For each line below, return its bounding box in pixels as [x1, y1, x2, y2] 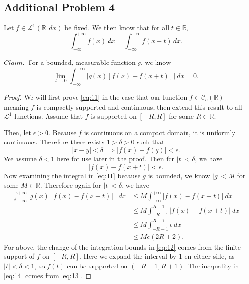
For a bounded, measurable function [28, 57, 136, 67]
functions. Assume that [14, 111, 83, 121]
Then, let [4, 127, 31, 137]
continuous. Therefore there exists [4, 137, 105, 147]
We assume [4, 153, 37, 163]
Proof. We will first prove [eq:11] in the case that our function [4, 92, 187, 102]
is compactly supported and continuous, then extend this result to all [36, 101, 242, 111]
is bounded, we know [148, 170, 210, 180]
